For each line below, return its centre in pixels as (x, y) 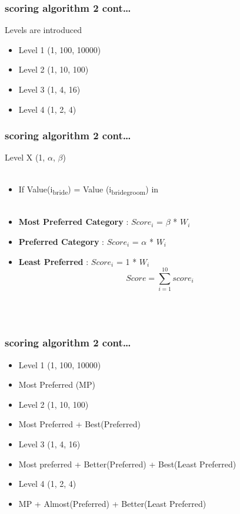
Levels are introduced (44, 30)
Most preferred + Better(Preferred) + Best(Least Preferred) (127, 464)
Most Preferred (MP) (57, 384)
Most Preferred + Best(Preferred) (79, 424)
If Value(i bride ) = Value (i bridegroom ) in (89, 189)
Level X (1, (25, 157)
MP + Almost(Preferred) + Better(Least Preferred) (112, 503)
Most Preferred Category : (74, 222)
